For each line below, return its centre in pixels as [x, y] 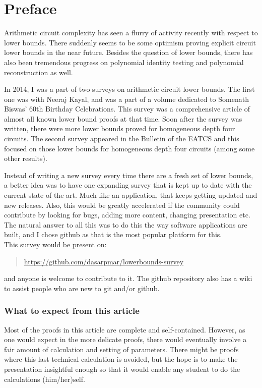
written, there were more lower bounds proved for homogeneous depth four [120, 128]
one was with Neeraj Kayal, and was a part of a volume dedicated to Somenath [126, 99]
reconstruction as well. [39, 72]
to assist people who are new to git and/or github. [82, 288]
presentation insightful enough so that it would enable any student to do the [122, 369]
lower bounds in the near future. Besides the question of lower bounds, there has [128, 52]
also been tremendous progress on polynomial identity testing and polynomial [124, 62]
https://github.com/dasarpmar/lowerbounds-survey [104, 261]
